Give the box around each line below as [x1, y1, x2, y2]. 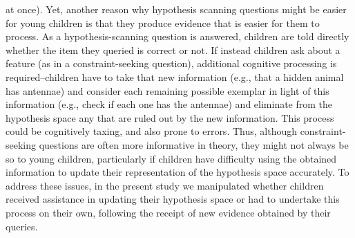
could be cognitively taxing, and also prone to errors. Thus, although [6, 124, 297, 138]
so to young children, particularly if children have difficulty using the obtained [6, 151, 337, 165]
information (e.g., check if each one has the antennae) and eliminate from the [6, 97, 333, 111]
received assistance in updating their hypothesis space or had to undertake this [6, 192, 340, 206]
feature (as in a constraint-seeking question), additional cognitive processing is [6, 56, 337, 71]
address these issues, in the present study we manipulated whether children [6, 178, 324, 192]
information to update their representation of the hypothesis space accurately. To [6, 165, 349, 179]
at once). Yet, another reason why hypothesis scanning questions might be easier [6, 2, 347, 16]
